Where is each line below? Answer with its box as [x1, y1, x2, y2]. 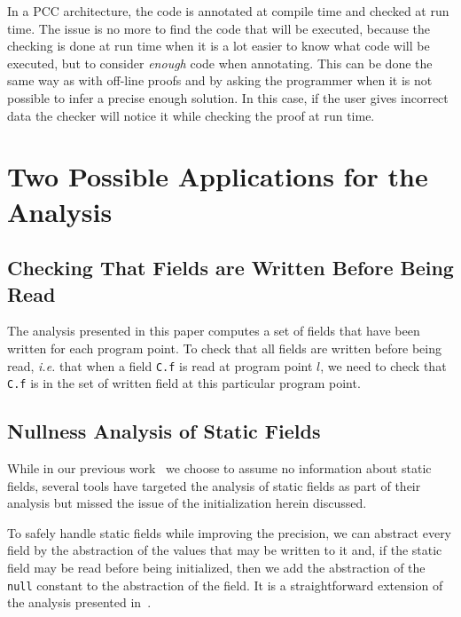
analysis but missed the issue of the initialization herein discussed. [7, 494, 367, 512]
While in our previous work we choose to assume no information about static [7, 459, 432, 478]
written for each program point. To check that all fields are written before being [7, 338, 441, 357]
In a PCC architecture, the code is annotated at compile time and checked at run [7, 2, 449, 20]
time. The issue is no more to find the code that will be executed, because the [7, 19, 431, 37]
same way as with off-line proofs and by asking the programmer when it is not [7, 71, 433, 90]
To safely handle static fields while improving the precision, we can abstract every [7, 523, 452, 542]
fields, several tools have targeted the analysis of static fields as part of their [7, 476, 421, 494]
